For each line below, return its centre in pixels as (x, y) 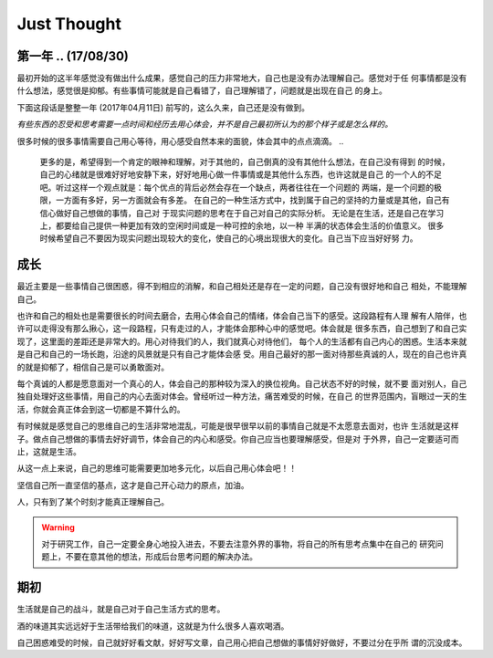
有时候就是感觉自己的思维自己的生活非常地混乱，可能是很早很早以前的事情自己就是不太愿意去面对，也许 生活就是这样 (238, 426)
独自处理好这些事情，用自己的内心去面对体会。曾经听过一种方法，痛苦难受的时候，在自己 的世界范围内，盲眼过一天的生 (242, 396)
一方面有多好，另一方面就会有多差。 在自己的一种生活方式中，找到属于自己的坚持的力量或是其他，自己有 (252, 200)
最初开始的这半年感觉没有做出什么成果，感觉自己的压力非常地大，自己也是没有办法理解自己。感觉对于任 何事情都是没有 (242, 78)
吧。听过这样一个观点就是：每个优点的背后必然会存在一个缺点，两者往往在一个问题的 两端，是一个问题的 (236, 187)
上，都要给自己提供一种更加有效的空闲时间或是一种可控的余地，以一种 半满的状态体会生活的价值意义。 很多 (242, 225)
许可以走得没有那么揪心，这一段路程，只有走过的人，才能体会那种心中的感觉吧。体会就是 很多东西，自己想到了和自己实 (242, 329)
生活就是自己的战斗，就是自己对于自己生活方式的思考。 (121, 609)
